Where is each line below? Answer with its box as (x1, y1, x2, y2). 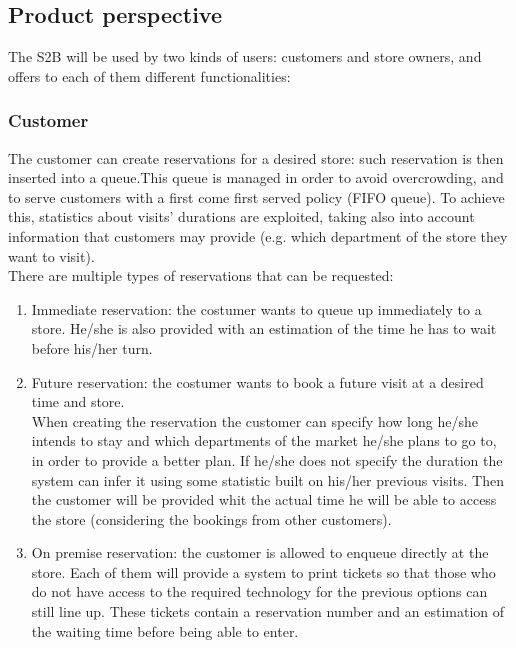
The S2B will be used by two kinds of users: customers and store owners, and (8, 46, 482, 67)
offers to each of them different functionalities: (8, 65, 291, 86)
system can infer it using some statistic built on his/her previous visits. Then (31, 469, 505, 490)
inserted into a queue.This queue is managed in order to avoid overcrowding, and (8, 167, 504, 188)
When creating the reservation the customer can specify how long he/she (31, 410, 478, 431)
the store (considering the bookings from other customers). (31, 508, 392, 529)
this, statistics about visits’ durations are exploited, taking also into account (8, 206, 475, 227)
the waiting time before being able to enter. (31, 620, 299, 641)
